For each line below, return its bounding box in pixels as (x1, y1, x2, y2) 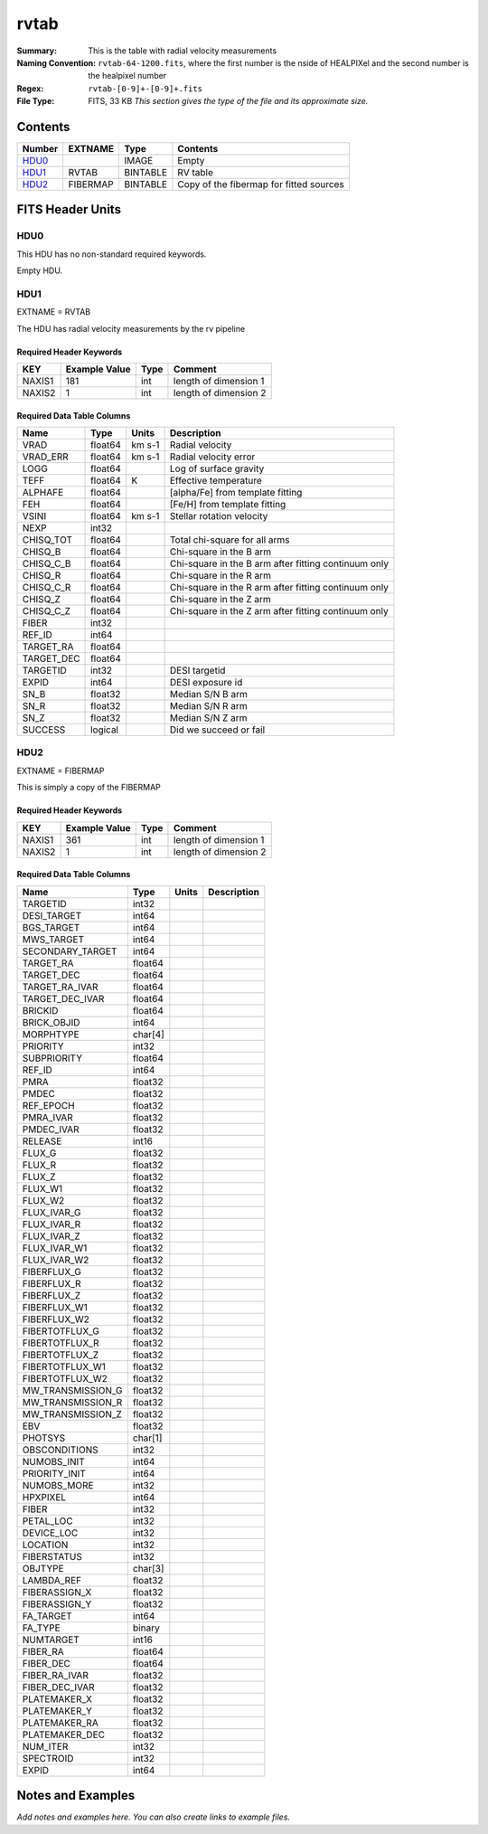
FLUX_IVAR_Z (22, 1230, 80, 1243)
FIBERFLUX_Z (22, 1289, 81, 1301)
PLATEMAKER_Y (22, 1705, 92, 1717)
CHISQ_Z (22, 593, 61, 606)
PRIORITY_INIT (22, 1467, 86, 1479)
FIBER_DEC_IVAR (22, 1680, 95, 1693)
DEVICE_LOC (22, 1527, 79, 1539)
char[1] (132, 1432, 163, 1444)
